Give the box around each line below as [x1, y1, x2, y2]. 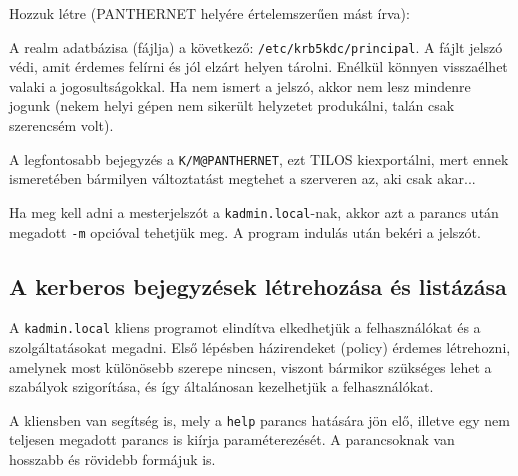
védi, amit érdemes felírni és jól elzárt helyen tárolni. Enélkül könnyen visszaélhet [9, 56, 508, 77]
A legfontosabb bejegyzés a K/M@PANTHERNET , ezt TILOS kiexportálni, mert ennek [9, 148, 509, 169]
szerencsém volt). [9, 115, 114, 136]
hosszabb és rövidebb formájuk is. [9, 449, 216, 470]
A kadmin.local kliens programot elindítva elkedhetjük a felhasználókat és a [9, 317, 481, 338]
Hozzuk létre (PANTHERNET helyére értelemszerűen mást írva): [9, 3, 410, 23]
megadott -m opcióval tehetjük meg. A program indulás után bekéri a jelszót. [9, 221, 481, 242]
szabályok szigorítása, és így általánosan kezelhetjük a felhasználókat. [9, 376, 434, 397]
